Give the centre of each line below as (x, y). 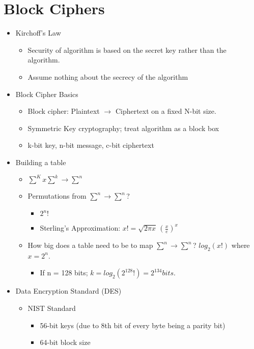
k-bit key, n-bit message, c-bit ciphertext (91, 145)
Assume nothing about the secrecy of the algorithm (108, 76)
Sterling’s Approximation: (80, 228)
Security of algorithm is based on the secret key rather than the (127, 50)
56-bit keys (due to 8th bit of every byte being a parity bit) (133, 325)
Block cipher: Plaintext (64, 111)
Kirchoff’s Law (38, 33)
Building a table (41, 162)
